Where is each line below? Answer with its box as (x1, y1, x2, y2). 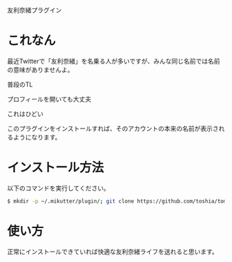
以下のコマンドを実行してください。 (7, 184, 110, 192)
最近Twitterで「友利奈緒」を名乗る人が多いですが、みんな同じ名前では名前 (7, 57, 220, 65)
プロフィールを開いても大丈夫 (7, 95, 92, 103)
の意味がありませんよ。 (7, 65, 74, 74)
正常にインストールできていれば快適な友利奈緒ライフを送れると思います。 (7, 247, 219, 256)
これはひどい (7, 109, 43, 118)
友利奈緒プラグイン (7, 6, 62, 14)
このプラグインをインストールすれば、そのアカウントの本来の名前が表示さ (7, 124, 219, 133)
